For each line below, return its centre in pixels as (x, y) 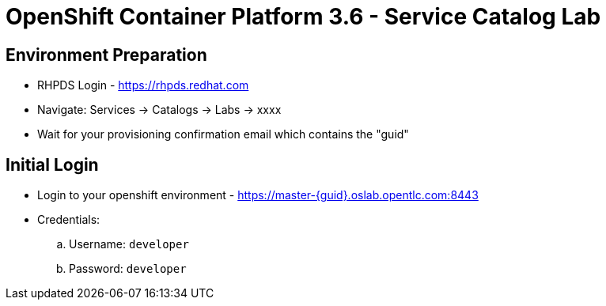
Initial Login (52, 164)
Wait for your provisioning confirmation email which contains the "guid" (223, 134)
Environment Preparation (106, 55)
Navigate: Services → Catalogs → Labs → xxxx (159, 110)
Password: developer (128, 269)
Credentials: (69, 220)
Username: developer (129, 244)
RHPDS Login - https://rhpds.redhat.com (143, 85)
